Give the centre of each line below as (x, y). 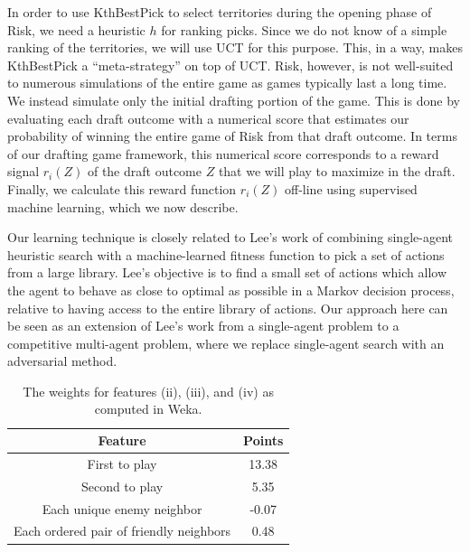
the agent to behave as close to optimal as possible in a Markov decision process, (231, 290)
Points (263, 440)
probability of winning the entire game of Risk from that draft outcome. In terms (232, 136)
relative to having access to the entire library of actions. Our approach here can (228, 308)
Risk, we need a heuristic (76, 29)
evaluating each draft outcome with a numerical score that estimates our (208, 118)
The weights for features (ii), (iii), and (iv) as (148, 391)
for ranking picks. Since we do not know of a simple (304, 29)
